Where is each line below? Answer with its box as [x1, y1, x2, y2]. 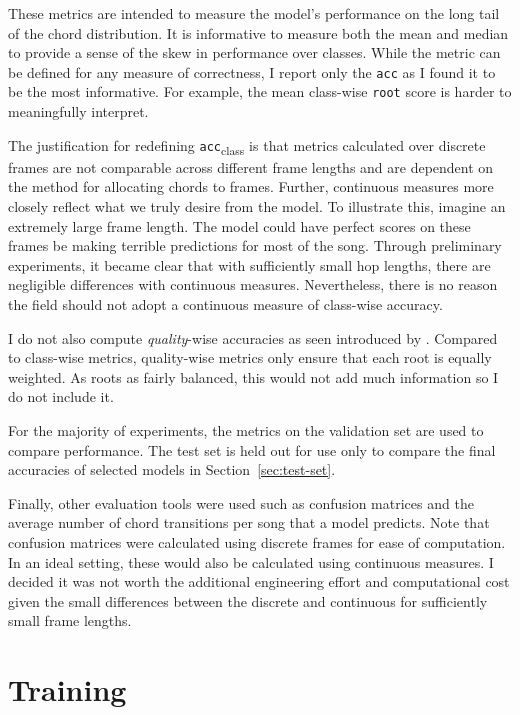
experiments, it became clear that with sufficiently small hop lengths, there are [8, 254, 491, 275]
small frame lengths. [8, 610, 132, 631]
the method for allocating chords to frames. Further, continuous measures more [8, 176, 494, 197]
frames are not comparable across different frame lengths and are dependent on [8, 156, 494, 177]
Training [8, 669, 127, 710]
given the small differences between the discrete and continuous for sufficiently [8, 590, 488, 611]
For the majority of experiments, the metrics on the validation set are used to [8, 419, 484, 440]
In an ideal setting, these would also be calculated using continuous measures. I [8, 551, 494, 572]
